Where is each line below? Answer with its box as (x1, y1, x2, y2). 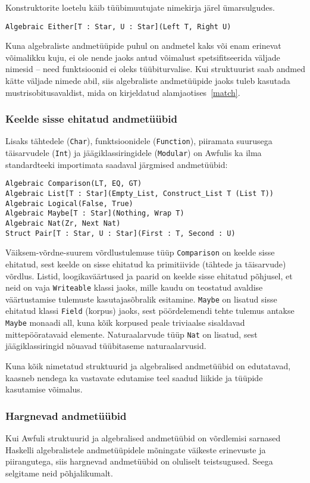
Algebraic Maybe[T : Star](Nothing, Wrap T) (5, 209, 184, 218)
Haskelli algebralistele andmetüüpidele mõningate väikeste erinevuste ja (5, 443, 266, 456)
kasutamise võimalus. (5, 383, 83, 395)
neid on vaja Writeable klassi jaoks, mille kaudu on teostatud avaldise (5, 281, 263, 294)
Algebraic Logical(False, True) (5, 199, 133, 208)
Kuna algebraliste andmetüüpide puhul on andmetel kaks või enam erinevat (5, 39, 281, 52)
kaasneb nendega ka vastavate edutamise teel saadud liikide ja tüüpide (5, 371, 263, 384)
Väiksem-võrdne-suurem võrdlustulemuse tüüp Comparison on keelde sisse (5, 246, 275, 258)
